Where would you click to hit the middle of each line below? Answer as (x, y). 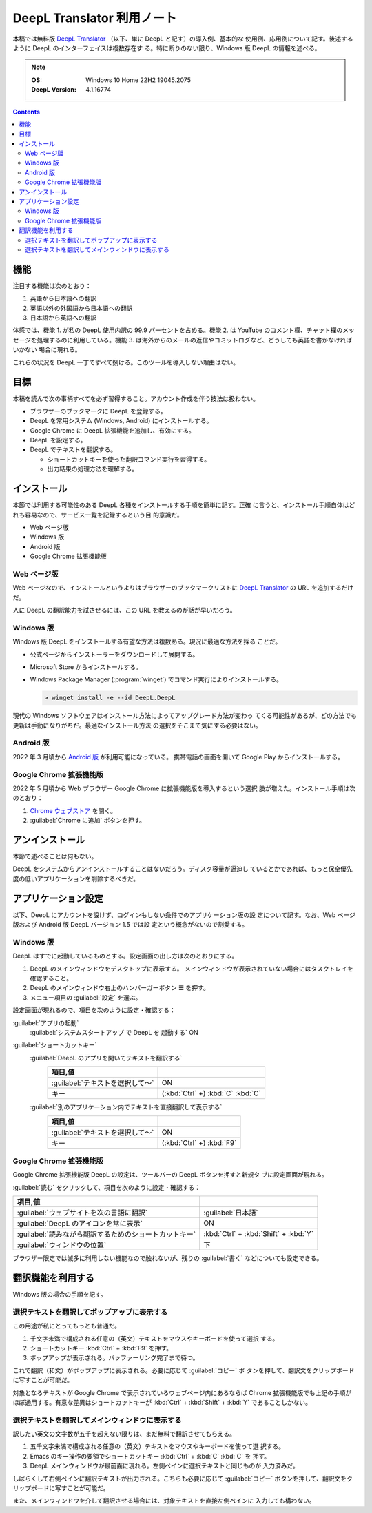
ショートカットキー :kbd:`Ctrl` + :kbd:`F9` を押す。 (101, 1348)
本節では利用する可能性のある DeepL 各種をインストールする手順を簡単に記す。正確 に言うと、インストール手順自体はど (184, 505)
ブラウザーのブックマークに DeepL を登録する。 (98, 411)
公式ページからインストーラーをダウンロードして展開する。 (114, 654)
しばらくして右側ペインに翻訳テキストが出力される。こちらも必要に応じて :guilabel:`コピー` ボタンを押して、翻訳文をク (183, 1479)
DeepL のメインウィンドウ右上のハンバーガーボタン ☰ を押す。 (120, 988)
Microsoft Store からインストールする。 (86, 667)
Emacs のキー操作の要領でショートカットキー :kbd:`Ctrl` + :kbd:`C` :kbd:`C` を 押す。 (150, 1456)
